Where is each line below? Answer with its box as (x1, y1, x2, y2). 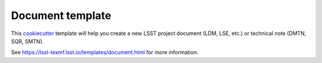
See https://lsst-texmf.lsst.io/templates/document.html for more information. (11, 49, 199, 56)
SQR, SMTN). (11, 37, 44, 45)
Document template (11, 9, 112, 22)
